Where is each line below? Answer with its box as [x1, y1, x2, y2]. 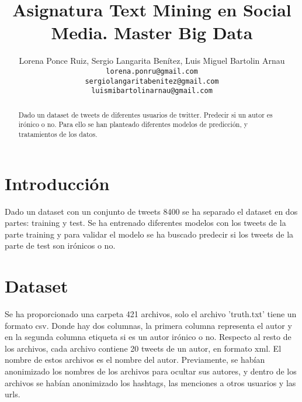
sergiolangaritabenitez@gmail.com [85, 77, 219, 85]
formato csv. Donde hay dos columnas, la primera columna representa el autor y [5, 319, 292, 331]
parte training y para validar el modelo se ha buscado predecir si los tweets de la [5, 228, 294, 240]
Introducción [5, 171, 110, 195]
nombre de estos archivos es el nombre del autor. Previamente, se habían [5, 353, 265, 366]
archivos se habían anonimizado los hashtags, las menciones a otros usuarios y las [5, 376, 296, 389]
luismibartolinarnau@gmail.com [91, 87, 213, 95]
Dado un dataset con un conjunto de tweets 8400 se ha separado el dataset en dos [5, 205, 298, 217]
